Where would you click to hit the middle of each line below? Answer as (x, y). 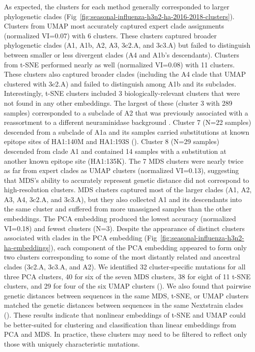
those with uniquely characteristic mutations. (72, 343)
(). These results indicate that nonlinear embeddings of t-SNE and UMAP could (125, 315)
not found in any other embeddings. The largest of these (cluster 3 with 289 (118, 103)
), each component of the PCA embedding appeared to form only (149, 247)
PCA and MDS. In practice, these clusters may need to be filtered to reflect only (126, 334)
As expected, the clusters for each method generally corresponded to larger (117, 6)
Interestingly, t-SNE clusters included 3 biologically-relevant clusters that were (122, 93)
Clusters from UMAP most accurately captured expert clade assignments (114, 26)
